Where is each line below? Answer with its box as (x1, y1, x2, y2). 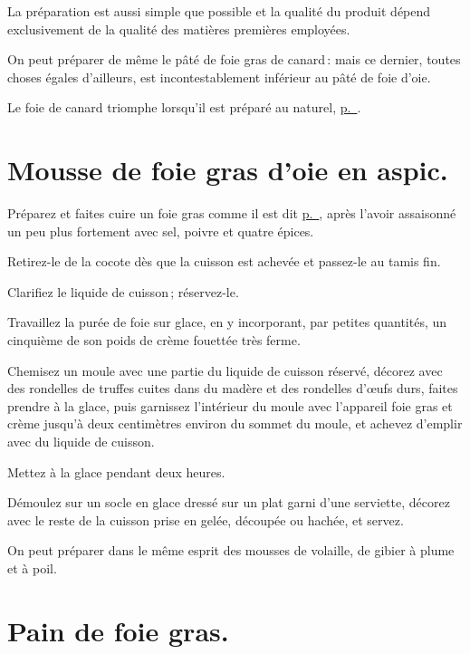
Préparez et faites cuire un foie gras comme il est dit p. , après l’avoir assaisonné (7, 204, 456, 223)
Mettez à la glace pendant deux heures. (7, 462, 225, 481)
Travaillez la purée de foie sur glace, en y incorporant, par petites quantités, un (7, 313, 447, 332)
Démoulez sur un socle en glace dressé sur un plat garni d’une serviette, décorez (7, 493, 450, 512)
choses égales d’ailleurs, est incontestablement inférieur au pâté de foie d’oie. (7, 67, 431, 86)
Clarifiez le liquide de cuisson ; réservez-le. (7, 282, 239, 301)
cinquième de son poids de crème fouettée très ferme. (7, 331, 301, 350)
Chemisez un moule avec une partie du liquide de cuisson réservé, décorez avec (7, 361, 443, 380)
